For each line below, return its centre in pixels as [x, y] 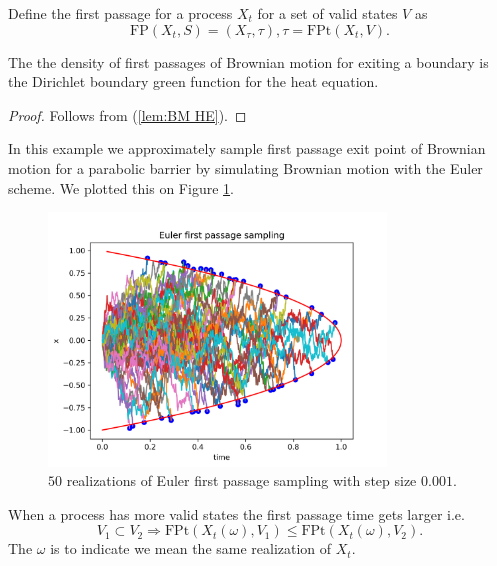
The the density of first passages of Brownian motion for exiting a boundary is [248, 61]
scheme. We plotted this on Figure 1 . [121, 187]
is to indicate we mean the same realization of [191, 548]
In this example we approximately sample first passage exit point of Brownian [247, 148]
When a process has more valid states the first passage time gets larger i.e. [236, 513]
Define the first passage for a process [120, 13]
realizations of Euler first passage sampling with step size [241, 480]
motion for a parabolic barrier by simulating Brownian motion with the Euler [245, 167]
